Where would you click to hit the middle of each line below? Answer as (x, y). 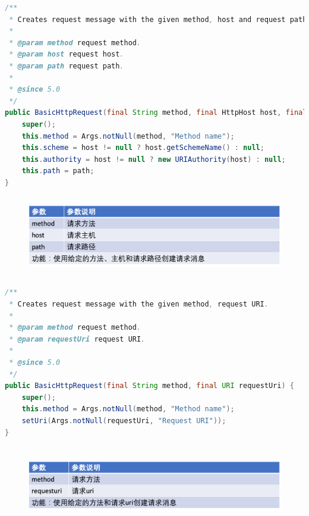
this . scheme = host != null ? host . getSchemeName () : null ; (143, 148)
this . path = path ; (58, 171)
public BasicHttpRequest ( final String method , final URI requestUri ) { (149, 386)
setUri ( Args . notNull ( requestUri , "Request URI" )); (124, 420)
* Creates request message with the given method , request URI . (139, 304)
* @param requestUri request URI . (77, 339)
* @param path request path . (67, 66)
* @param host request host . (67, 54)
